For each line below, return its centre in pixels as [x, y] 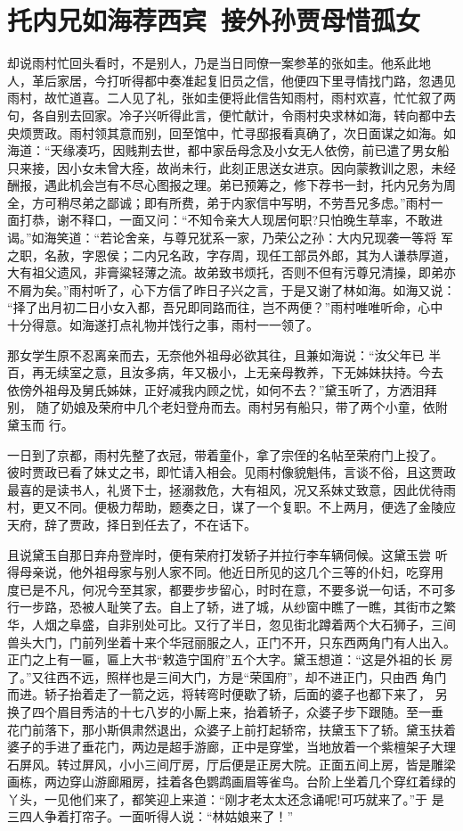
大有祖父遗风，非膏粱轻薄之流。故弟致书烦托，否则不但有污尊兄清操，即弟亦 [231, 272]
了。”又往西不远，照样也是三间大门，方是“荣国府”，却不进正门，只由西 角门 [227, 676]
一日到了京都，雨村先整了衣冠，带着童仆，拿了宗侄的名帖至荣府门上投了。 [225, 454]
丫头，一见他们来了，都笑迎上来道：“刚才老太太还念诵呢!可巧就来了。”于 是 [226, 798]
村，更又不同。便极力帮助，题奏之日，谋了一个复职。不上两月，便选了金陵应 [231, 507]
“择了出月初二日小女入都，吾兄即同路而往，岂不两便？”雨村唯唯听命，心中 [225, 307]
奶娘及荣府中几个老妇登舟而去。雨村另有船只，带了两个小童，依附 [254, 407]
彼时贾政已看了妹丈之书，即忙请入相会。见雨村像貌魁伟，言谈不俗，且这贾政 [231, 472]
